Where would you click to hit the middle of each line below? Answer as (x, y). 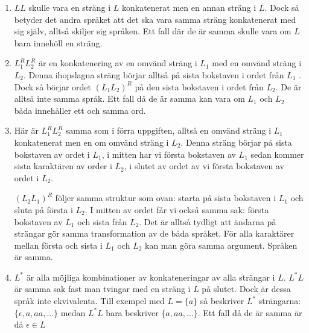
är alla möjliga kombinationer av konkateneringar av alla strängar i (151, 277)
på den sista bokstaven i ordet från (199, 86)
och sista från (102, 221)
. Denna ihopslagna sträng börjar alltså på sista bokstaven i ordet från (154, 74)
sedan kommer (277, 154)
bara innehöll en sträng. (58, 42)
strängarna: (280, 301)
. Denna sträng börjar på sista (236, 142)
